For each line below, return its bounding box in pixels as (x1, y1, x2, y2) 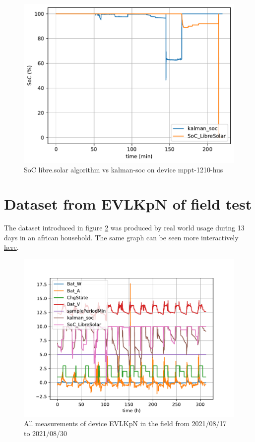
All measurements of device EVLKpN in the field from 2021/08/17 (24, 418, 227, 429)
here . (4, 242, 19, 252)
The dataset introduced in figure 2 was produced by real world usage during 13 (4, 222, 245, 232)
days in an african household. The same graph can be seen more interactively (4, 232, 239, 242)
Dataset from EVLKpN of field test (4, 193, 252, 214)
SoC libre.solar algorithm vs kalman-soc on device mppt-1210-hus (24, 165, 223, 175)
